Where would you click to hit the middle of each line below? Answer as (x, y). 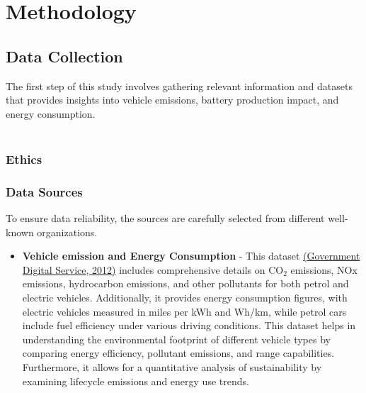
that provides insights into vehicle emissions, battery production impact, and (172, 100)
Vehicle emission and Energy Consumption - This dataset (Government (191, 256)
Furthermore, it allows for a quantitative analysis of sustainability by (172, 366)
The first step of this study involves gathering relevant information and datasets (179, 85)
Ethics (24, 159)
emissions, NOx (324, 269)
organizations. (67, 232)
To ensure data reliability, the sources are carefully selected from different (165, 218)
